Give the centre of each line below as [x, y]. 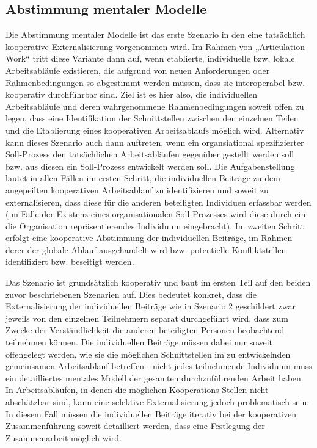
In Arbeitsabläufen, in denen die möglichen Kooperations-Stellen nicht [137, 390]
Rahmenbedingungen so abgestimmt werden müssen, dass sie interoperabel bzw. [155, 82]
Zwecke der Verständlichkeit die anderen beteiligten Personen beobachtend [145, 330]
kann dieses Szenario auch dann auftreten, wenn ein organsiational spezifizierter [155, 142]
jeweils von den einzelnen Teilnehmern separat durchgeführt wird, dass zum [147, 318]
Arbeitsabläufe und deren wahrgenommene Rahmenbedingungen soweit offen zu [155, 106]
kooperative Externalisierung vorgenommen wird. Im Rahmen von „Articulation [155, 46]
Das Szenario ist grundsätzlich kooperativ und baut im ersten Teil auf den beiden [158, 282]
